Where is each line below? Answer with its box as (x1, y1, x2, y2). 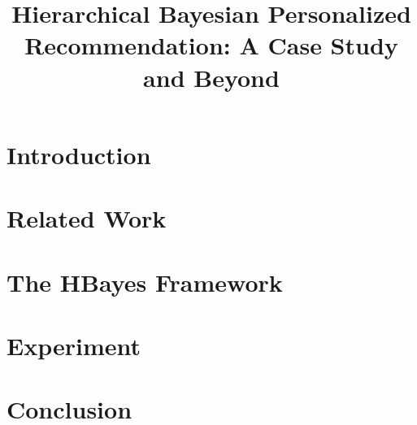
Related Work (7, 202, 167, 235)
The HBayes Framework (7, 265, 283, 298)
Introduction (7, 137, 151, 171)
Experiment (7, 328, 141, 362)
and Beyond (143, 60, 280, 93)
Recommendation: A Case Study (24, 28, 398, 62)
